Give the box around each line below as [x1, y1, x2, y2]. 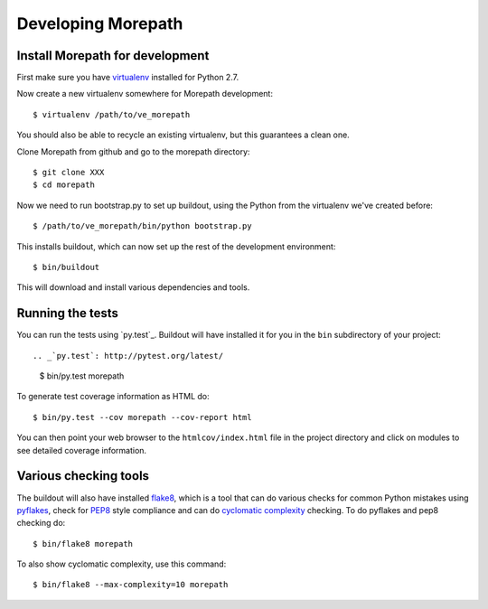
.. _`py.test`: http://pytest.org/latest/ [33, 351, 224, 361]
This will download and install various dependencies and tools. [16, 282, 250, 293]
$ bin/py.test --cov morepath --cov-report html [33, 412, 252, 422]
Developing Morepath [16, 14, 183, 33]
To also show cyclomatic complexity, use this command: [16, 558, 227, 569]
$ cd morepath [33, 180, 95, 190]
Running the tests [16, 305, 119, 321]
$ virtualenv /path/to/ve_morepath [33, 109, 191, 119]
